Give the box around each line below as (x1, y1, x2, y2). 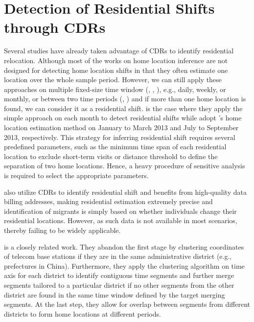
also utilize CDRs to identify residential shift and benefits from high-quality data (4, 186, 247, 197)
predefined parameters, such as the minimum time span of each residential (4, 141, 227, 152)
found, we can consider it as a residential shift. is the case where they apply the (4, 103, 243, 113)
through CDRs (4, 17, 106, 37)
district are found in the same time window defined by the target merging (4, 289, 225, 299)
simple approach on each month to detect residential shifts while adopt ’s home (4, 113, 242, 123)
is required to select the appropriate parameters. (4, 170, 149, 181)
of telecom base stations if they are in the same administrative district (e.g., (4, 251, 232, 261)
